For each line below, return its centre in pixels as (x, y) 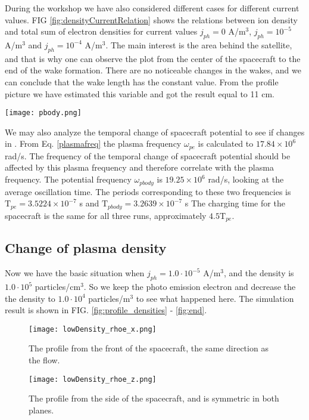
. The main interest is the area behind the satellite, (199, 44)
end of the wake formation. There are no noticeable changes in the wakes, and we (153, 70)
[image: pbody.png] (43, 113)
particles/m (109, 298)
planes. (41, 410)
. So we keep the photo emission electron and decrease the (190, 286)
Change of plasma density (86, 248)
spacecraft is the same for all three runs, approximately (106, 215)
